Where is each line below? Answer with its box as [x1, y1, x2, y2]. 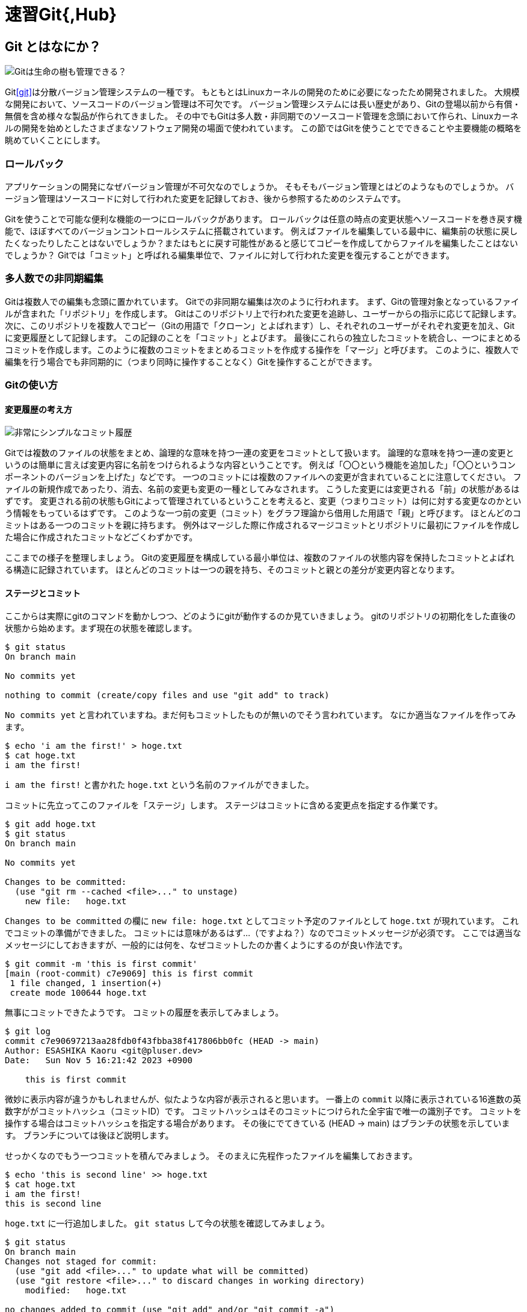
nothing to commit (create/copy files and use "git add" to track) [5, 690, 330, 701]
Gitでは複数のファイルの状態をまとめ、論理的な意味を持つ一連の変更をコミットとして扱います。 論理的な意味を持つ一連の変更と [5, 448, 514, 458]
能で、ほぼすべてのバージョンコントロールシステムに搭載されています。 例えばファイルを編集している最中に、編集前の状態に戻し [5, 225, 518, 236]
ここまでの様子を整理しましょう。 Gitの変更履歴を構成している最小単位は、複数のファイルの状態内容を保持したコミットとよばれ [5, 552, 515, 563]
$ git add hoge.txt [5, 819, 96, 829]
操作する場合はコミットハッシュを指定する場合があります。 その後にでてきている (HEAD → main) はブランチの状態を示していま [5, 1118, 510, 1129]
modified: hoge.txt [25, 1285, 127, 1296]
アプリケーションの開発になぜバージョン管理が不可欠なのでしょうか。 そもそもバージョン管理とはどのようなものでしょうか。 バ [5, 181, 514, 192]
